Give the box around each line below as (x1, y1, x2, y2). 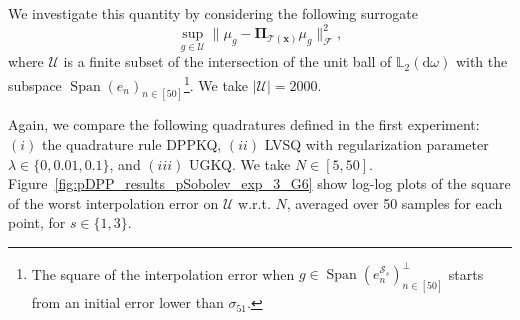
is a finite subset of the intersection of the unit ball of (63, 51, 392, 72)
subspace (8, 74, 62, 95)
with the (455, 51, 508, 72)
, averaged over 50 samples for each (286, 192, 503, 213)
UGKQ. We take (189, 153, 291, 174)
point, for (8, 212, 66, 233)
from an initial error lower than (31, 292, 224, 313)
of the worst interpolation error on (8, 192, 219, 213)
